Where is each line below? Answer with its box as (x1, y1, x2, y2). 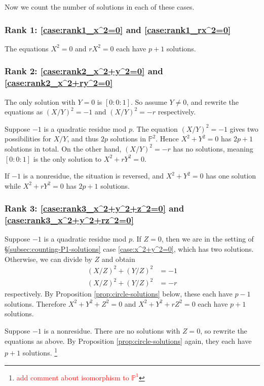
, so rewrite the (200, 325, 247, 336)
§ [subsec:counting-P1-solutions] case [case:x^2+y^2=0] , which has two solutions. (5, 244, 254, 254)
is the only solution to (33, 153, 102, 164)
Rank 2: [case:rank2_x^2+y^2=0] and (5, 65, 163, 77)
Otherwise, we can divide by (5, 253, 92, 264)
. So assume (131, 96, 167, 107)
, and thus (67, 133, 99, 144)
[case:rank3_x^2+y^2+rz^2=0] (5, 214, 134, 226)
